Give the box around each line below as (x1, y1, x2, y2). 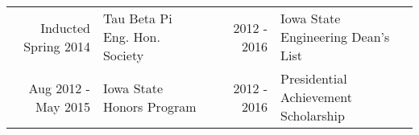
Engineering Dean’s (280, 27, 390, 46)
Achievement (280, 88, 352, 106)
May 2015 (35, 96, 90, 116)
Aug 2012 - (28, 78, 90, 97)
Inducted (40, 18, 90, 37)
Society (102, 46, 144, 64)
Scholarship (280, 106, 345, 125)
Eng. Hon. (102, 27, 160, 46)
